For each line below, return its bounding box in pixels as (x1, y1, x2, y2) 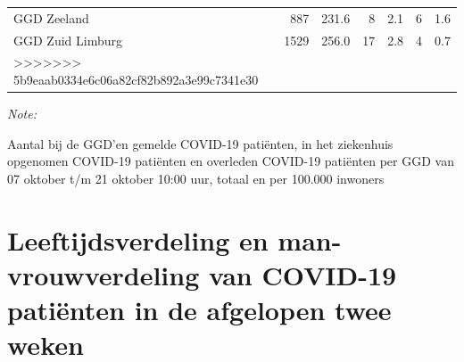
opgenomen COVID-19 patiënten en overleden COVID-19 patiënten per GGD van (7, 152, 454, 170)
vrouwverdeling (7, 256, 200, 292)
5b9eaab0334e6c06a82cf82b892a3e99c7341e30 (13, 70, 259, 89)
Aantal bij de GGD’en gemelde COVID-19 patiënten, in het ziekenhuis (7, 134, 394, 152)
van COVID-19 (208, 256, 397, 292)
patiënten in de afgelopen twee (7, 292, 392, 328)
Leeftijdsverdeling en (7, 221, 269, 258)
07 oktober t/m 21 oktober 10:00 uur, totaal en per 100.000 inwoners (7, 169, 385, 187)
